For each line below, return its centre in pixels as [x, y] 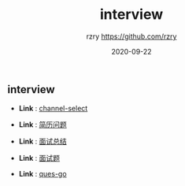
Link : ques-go [43, 174]
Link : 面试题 [39, 158]
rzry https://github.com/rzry [131, 36]
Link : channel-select [53, 109]
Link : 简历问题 [43, 125]
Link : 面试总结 [43, 141]
